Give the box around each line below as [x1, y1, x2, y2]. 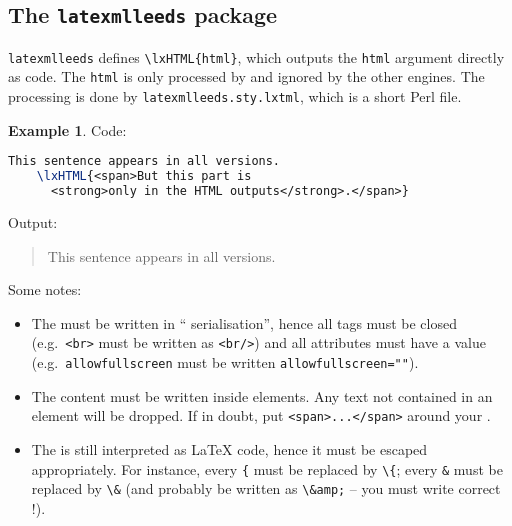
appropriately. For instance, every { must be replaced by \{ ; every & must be [31, 458, 503, 479]
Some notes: [8, 279, 82, 300]
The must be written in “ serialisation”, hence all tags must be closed [31, 312, 457, 333]
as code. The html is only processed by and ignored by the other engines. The [8, 66, 485, 87]
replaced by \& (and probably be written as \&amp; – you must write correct [31, 478, 501, 499]
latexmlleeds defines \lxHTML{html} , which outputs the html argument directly [8, 46, 505, 67]
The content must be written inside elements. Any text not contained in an [31, 385, 493, 406]
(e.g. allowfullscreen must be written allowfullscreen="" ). [31, 352, 419, 372]
